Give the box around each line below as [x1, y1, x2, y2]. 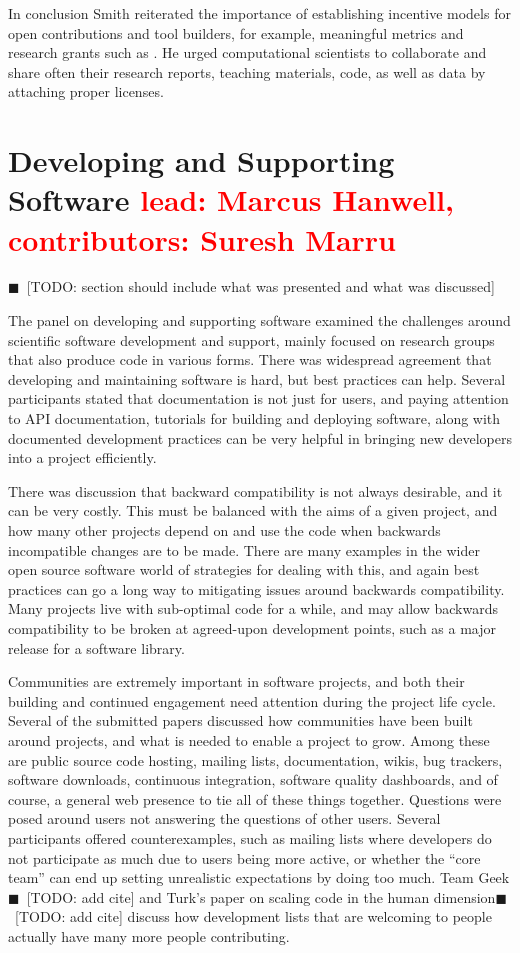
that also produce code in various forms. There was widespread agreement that [8, 349, 492, 370]
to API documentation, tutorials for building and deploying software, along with [8, 408, 501, 429]
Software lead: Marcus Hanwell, [8, 179, 455, 220]
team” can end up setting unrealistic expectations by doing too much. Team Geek [8, 867, 510, 888]
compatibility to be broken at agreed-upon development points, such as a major [8, 617, 497, 638]
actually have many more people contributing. [8, 925, 290, 946]
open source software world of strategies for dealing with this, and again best [8, 559, 480, 580]
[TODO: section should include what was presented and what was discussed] [26, 276, 495, 297]
